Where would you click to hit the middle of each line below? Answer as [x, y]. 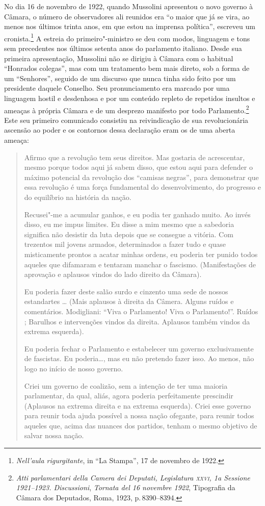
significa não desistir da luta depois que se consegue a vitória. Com [129, 234]
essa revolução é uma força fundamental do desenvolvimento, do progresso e [142, 187]
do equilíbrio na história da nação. [78, 197]
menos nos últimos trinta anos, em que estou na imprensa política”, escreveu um [130, 26]
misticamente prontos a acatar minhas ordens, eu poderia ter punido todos [141, 254]
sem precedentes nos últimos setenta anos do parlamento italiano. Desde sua [123, 48]
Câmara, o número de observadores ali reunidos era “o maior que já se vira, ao [127, 16]
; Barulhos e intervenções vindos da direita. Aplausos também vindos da [137, 321]
